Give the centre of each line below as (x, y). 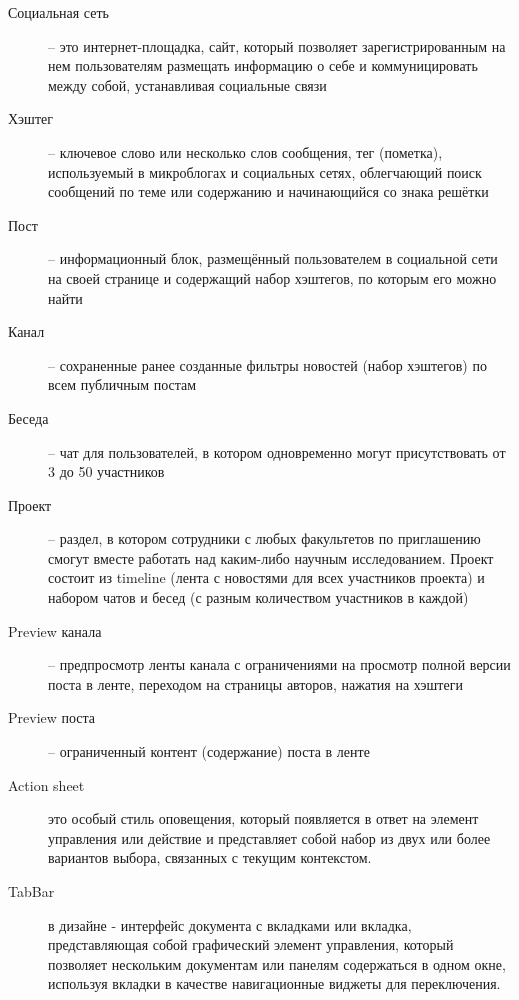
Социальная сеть (58, 12)
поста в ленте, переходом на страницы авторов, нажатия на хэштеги (255, 683)
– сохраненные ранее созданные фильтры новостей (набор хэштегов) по (267, 364)
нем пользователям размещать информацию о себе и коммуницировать (263, 65)
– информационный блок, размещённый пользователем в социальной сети (273, 258)
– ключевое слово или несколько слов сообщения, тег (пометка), (245, 151)
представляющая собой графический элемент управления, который (251, 944)
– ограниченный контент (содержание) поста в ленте (209, 751)
